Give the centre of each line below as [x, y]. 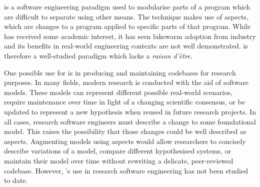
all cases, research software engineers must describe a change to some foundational [130, 121]
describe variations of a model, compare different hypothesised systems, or [118, 151]
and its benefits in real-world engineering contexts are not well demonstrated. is [126, 46]
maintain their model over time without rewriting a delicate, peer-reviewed [119, 160]
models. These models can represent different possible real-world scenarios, [118, 92]
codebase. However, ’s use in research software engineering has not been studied [126, 170]
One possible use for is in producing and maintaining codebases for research [120, 72]
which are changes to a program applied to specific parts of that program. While [127, 26]
